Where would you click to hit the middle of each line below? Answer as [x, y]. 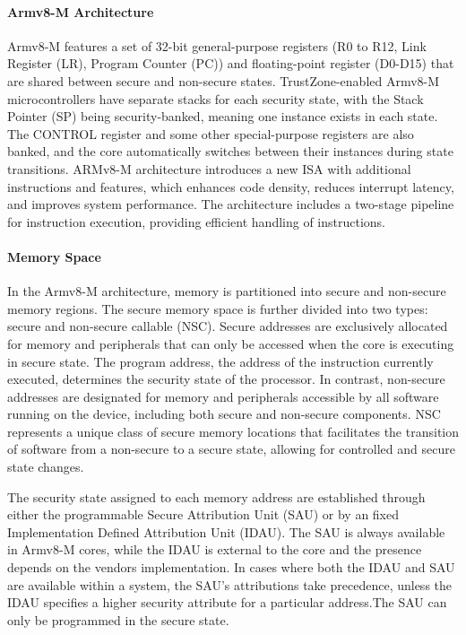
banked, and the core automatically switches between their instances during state [230, 151]
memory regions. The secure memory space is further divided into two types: [218, 308]
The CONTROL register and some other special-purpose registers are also [211, 133]
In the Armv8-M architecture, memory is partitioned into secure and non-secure [227, 291]
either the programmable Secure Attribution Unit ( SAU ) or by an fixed [203, 514]
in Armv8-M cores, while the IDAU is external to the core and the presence [215, 549]
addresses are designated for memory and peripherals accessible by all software [223, 396]
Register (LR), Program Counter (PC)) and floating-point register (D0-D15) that [231, 63]
